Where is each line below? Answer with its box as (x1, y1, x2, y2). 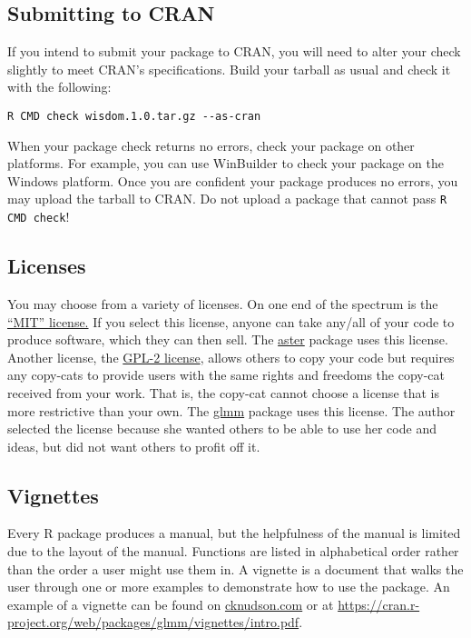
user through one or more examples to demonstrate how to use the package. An (7, 577, 450, 596)
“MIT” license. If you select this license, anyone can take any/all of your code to (7, 312, 455, 331)
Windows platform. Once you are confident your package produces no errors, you (7, 171, 458, 190)
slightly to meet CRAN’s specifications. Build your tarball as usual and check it (7, 59, 451, 78)
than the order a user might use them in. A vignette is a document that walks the (7, 559, 464, 578)
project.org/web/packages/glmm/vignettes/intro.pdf (7, 613, 299, 632)
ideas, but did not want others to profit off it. (7, 436, 260, 455)
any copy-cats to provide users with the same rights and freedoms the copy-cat (7, 365, 446, 384)
